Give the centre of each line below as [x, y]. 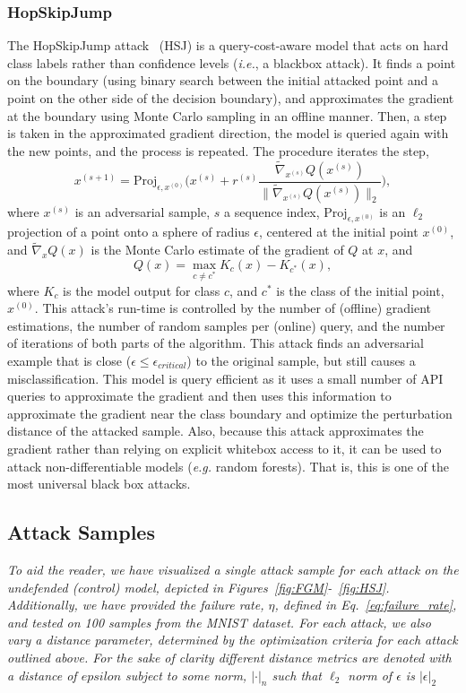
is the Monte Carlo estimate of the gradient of [217, 250]
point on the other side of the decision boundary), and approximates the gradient [231, 98]
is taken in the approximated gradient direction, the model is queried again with [228, 133]
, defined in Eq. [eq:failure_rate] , [366, 605]
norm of [370, 675]
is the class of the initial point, [360, 290]
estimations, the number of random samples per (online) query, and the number [226, 325]
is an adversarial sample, [142, 211]
